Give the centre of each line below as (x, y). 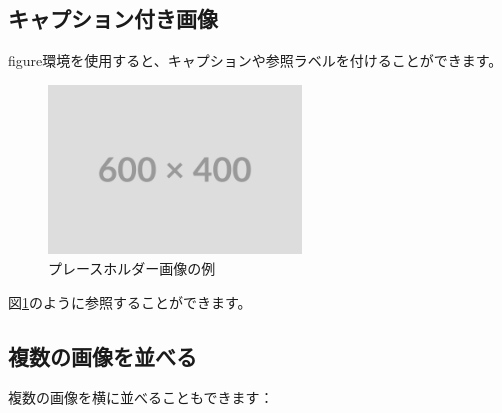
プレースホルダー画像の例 (132, 267)
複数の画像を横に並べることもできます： (141, 397)
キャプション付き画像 (113, 18)
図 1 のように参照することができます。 (130, 301)
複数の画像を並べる (102, 355)
